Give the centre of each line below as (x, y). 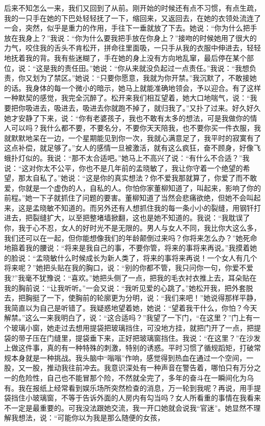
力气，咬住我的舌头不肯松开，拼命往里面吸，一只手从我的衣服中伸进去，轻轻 (132, 48)
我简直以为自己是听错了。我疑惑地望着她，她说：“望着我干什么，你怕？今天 (131, 307)
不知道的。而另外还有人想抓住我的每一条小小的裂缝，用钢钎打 (157, 207)
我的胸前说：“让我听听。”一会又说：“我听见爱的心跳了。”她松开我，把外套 (125, 287)
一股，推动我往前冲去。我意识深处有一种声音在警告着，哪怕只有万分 (139, 368)
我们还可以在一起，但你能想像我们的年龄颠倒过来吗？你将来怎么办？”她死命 (131, 237)
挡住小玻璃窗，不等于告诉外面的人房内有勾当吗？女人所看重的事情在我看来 (136, 398)
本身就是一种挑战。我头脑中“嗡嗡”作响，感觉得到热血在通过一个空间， (129, 357)
